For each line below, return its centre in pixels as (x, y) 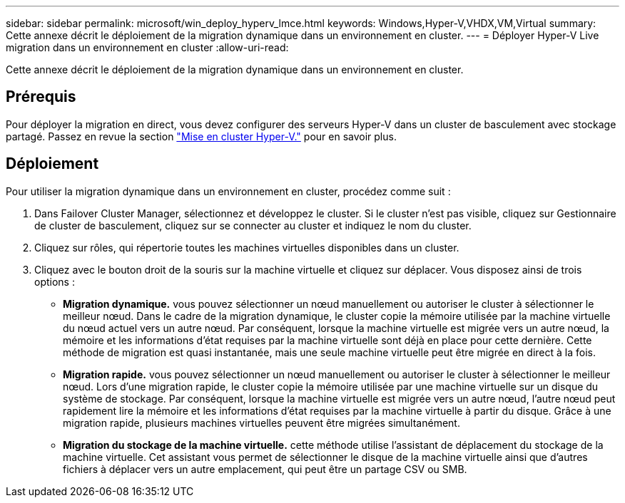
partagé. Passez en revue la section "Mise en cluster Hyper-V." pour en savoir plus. (201, 136)
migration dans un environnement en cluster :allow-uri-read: (147, 47)
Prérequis (41, 97)
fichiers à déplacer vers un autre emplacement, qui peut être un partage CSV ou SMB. (265, 469)
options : (55, 281)
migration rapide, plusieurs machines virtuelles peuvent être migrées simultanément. (261, 422)
